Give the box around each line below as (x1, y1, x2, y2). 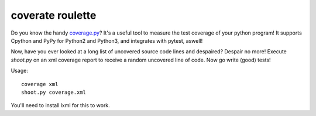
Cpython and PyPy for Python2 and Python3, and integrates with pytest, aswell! (11, 37, 203, 44)
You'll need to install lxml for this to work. (11, 102, 111, 109)
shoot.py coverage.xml (21, 88, 87, 95)
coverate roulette (11, 9, 97, 22)
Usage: (11, 67, 29, 74)
